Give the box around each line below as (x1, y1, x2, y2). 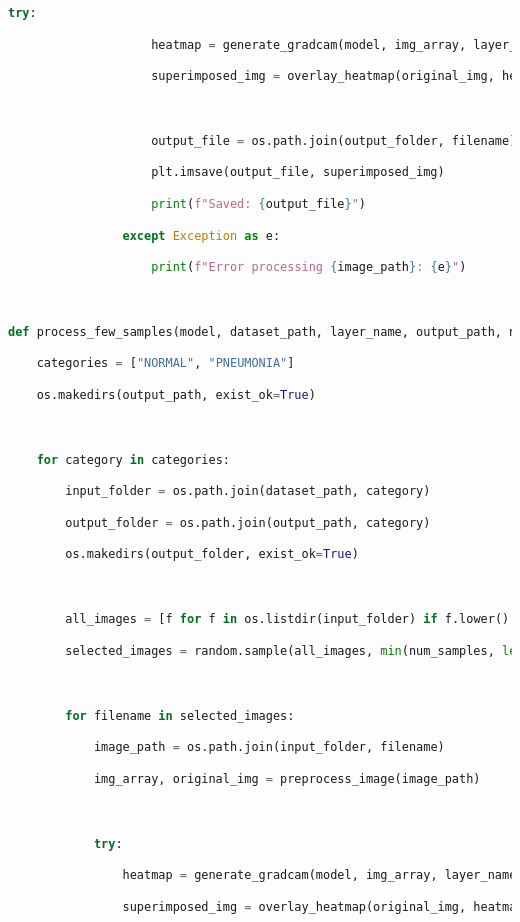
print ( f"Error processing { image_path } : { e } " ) (151, 260, 467, 275)
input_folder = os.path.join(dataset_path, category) (65, 484, 431, 499)
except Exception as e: (122, 228, 281, 243)
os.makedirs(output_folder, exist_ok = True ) (65, 547, 359, 562)
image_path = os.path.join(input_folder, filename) (93, 740, 445, 755)
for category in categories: (36, 452, 230, 467)
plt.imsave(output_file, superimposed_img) (151, 165, 445, 180)
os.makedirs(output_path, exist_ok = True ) (36, 387, 316, 402)
